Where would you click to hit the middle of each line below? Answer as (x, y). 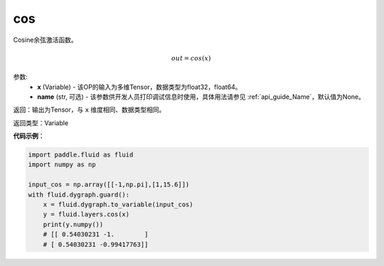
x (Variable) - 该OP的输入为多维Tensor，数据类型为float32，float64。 (139, 87)
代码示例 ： (29, 136)
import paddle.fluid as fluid (81, 155)
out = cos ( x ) (191, 58)
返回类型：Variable (41, 123)
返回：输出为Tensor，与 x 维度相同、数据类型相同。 (89, 110)
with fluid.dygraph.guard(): (79, 195)
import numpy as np (62, 165)
